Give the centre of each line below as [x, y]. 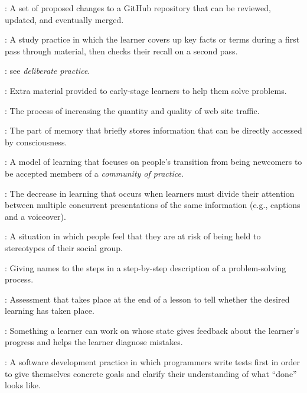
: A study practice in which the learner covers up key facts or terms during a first [152, 39]
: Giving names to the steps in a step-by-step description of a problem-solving [146, 267]
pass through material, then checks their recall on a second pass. [121, 51]
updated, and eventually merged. [64, 19]
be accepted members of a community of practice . [94, 173]
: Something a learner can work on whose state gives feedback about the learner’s [152, 330]
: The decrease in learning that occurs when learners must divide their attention [150, 193]
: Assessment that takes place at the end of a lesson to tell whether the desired [147, 299]
